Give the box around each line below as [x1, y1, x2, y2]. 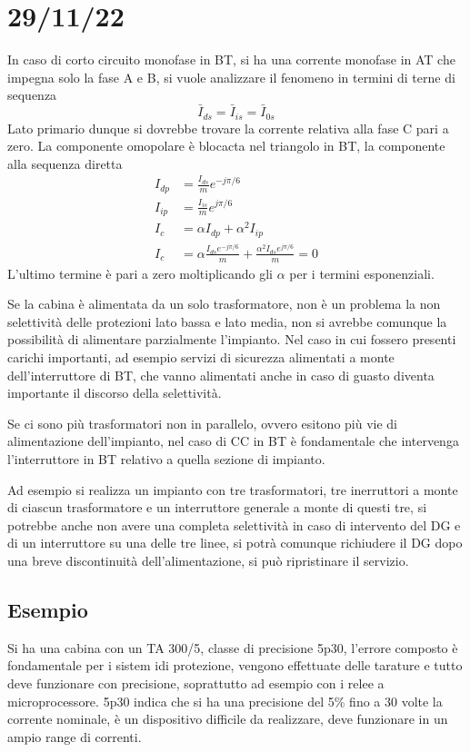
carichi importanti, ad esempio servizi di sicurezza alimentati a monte [7, 348, 395, 367]
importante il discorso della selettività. [7, 383, 222, 402]
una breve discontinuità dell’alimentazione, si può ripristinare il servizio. [7, 551, 409, 569]
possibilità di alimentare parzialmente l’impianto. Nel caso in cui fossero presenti [7, 330, 456, 349]
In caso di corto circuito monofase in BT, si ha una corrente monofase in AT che [7, 50, 455, 69]
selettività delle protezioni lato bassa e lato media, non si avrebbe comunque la [7, 312, 447, 331]
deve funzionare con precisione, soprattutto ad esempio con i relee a [7, 673, 385, 692]
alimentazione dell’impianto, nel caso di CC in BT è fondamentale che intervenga [7, 431, 459, 450]
